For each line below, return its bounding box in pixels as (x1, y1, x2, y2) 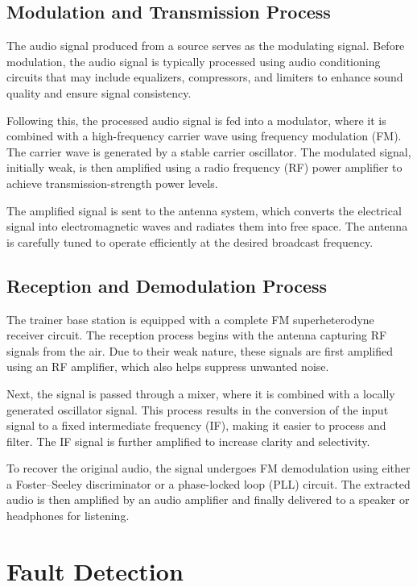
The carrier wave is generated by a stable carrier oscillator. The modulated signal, (6, 143, 411, 160)
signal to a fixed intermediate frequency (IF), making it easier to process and (6, 417, 386, 434)
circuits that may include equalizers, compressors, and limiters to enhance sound (6, 69, 403, 85)
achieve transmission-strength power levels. (6, 174, 218, 191)
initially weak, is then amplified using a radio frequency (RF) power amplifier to (6, 159, 403, 176)
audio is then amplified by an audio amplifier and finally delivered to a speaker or (6, 491, 410, 508)
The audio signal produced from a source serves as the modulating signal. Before (6, 37, 405, 54)
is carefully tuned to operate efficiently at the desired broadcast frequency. (6, 233, 374, 250)
